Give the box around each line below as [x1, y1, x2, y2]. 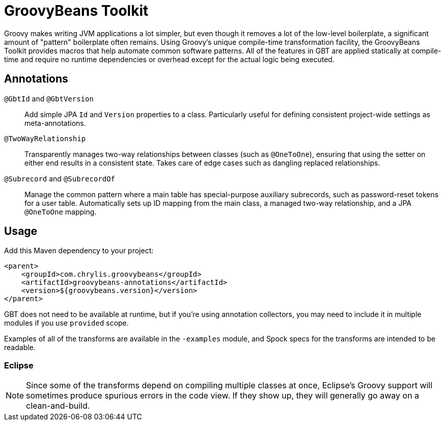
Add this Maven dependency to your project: [4, 246, 154, 255]
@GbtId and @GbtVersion [4, 94, 94, 103]
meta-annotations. [24, 118, 86, 127]
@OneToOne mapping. [24, 207, 97, 216]
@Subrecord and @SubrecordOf [4, 174, 116, 183]
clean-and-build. [26, 401, 90, 411]
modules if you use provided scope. [4, 318, 129, 328]
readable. [4, 343, 36, 352]
